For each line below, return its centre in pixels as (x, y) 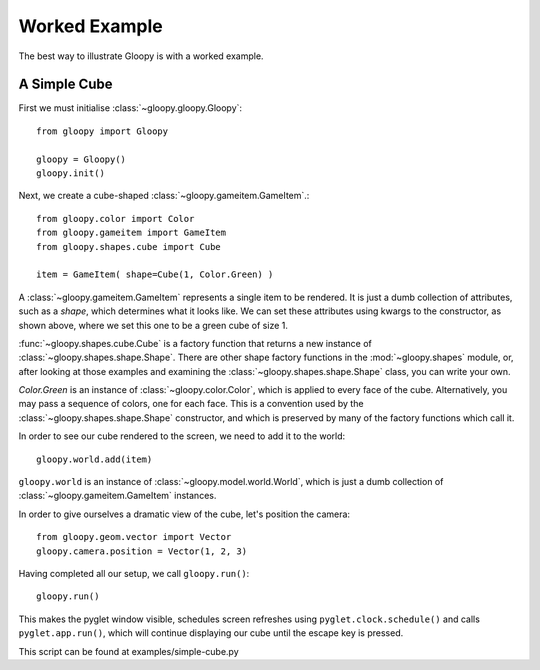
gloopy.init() (70, 173)
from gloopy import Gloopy (102, 131)
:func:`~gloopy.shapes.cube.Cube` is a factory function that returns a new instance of (195, 343)
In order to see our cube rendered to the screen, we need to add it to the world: (182, 436)
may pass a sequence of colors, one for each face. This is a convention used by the (191, 404)
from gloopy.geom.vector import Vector (134, 537)
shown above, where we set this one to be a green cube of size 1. (153, 325)
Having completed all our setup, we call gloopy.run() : (134, 573)
